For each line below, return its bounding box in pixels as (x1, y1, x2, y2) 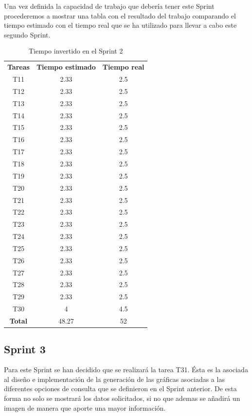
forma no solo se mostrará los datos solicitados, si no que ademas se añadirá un (4, 393, 240, 403)
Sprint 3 (4, 342, 46, 357)
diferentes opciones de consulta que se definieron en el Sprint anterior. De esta (4, 383, 237, 394)
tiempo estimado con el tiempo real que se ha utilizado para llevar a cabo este (4, 20, 237, 30)
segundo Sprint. (4, 29, 51, 39)
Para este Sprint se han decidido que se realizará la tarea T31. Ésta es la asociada (4, 364, 248, 375)
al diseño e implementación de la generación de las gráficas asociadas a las (4, 374, 225, 384)
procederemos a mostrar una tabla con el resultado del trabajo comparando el (4, 10, 236, 20)
